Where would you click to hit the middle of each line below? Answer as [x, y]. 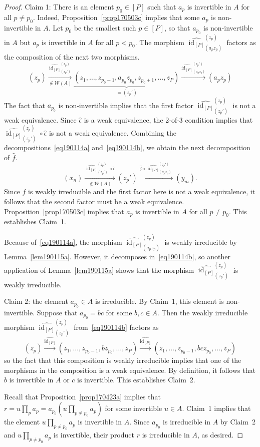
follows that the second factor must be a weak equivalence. [94, 201]
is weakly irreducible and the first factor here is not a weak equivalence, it [142, 191]
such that [162, 7]
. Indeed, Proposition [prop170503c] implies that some [116, 17]
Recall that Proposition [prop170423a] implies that [82, 396]
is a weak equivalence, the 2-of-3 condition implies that [168, 119]
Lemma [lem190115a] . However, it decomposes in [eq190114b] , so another [117, 256]
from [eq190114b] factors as [116, 327]
